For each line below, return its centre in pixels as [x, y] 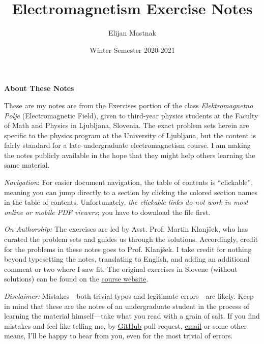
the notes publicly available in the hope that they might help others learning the [130, 155]
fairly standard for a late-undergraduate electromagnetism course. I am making [127, 145]
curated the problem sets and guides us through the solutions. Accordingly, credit [131, 239]
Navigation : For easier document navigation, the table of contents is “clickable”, [129, 182]
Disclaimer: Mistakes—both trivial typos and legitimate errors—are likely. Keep [129, 296]
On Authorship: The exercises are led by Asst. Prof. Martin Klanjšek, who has [126, 229]
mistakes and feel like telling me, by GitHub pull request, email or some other [125, 325]
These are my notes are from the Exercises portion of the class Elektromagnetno [129, 105]
